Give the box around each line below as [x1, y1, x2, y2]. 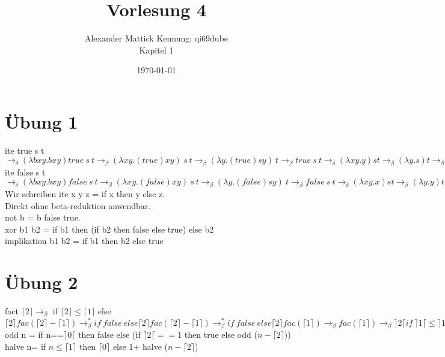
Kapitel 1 [139, 43, 174, 56]
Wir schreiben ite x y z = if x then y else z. [5, 187, 165, 200]
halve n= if [5, 340, 46, 352]
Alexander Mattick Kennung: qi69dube [84, 32, 229, 44]
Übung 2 [5, 270, 78, 294]
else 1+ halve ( [112, 340, 168, 352]
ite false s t [5, 165, 46, 178]
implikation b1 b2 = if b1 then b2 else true [5, 234, 164, 247]
